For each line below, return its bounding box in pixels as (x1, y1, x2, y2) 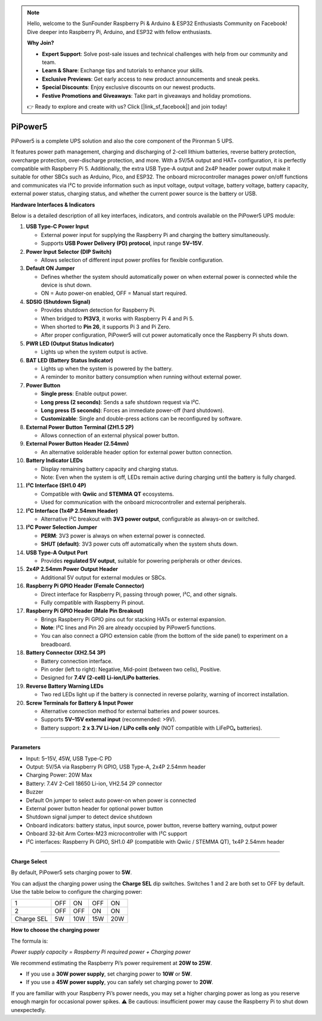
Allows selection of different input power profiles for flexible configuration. (41, 256, 224, 263)
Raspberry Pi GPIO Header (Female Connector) (26, 582, 144, 589)
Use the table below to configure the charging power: (11, 888, 143, 896)
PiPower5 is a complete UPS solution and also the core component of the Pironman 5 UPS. (11, 137, 234, 144)
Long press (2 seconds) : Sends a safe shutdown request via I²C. (41, 398, 201, 405)
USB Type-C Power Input (26, 223, 89, 230)
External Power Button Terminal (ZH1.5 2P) (26, 423, 134, 430)
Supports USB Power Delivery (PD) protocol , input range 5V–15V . (41, 239, 204, 247)
